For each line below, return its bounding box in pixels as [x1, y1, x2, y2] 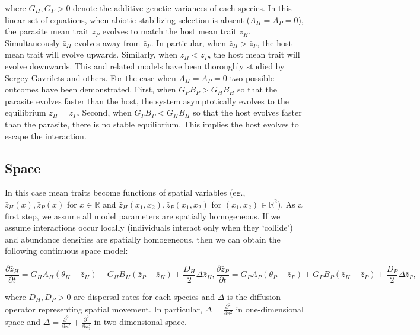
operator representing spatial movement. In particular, [5, 302, 202, 315]
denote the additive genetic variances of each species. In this [73, 2, 292, 14]
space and [5, 315, 40, 328]
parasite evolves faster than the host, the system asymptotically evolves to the [5, 94, 289, 107]
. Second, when [77, 106, 132, 119]
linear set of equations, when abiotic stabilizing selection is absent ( [5, 13, 250, 25]
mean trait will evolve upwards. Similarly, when [5, 48, 178, 60]
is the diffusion [227, 290, 281, 302]
